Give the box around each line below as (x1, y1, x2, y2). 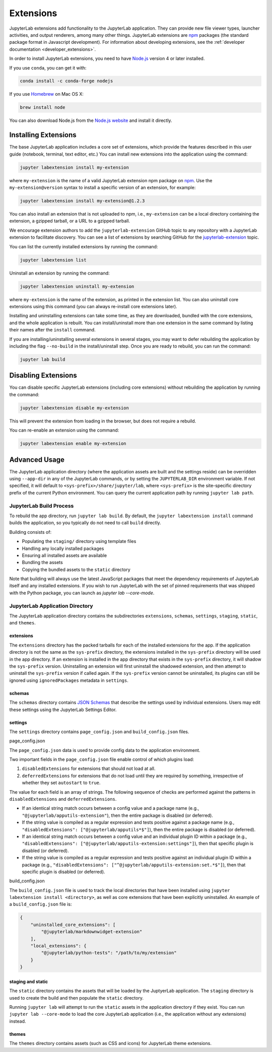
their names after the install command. (9, 327, 96, 333)
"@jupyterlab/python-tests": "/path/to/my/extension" (41, 950, 177, 956)
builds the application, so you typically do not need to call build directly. (9, 520, 161, 526)
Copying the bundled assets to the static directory (22, 567, 130, 573)
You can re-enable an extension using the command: (9, 427, 119, 433)
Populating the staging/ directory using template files (22, 538, 137, 544)
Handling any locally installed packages (22, 545, 104, 551)
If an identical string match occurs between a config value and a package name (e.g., (22, 805, 199, 811)
